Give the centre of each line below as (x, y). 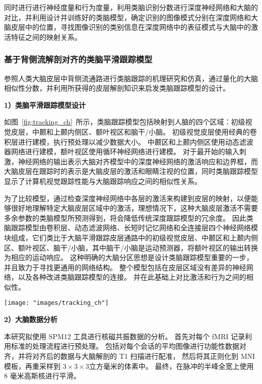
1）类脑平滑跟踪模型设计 (45, 105)
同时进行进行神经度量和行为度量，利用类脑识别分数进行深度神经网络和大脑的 (131, 7)
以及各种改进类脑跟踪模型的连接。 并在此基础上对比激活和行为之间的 (132, 277)
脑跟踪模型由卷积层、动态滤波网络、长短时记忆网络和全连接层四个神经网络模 (131, 228)
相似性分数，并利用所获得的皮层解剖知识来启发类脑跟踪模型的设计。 (117, 88)
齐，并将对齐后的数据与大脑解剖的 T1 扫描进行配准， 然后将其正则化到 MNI (130, 356)
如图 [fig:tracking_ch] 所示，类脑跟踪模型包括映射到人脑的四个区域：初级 (125, 122)
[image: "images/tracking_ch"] (56, 303)
